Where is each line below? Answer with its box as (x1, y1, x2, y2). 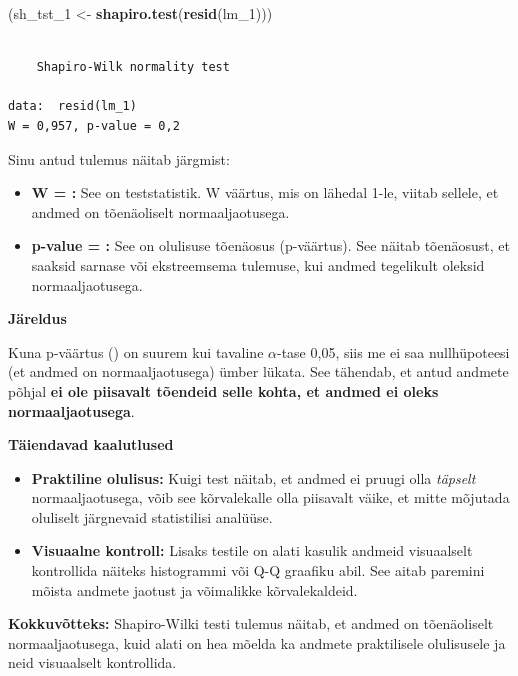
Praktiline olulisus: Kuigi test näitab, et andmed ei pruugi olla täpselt (31, 467, 476, 488)
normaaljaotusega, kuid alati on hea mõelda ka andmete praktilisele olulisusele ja (8, 632, 506, 653)
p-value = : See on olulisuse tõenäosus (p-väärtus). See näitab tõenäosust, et (31, 235, 510, 256)
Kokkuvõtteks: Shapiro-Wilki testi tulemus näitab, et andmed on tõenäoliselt (8, 613, 494, 634)
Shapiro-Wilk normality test (36, 60, 230, 75)
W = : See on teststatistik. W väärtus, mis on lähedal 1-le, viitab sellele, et (31, 182, 499, 203)
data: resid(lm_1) (8, 99, 137, 114)
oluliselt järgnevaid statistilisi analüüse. (31, 506, 273, 527)
